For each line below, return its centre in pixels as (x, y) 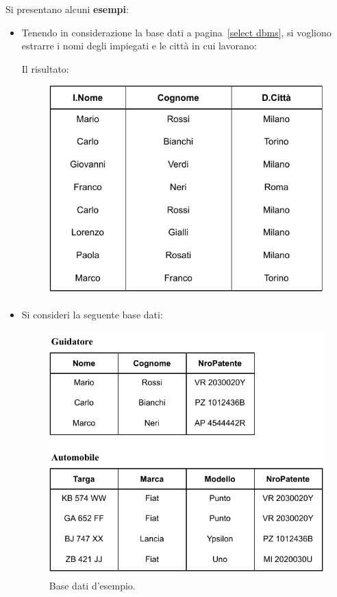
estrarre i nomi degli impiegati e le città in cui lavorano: (139, 46)
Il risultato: (45, 68)
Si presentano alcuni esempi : (67, 9)
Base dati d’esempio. (92, 585)
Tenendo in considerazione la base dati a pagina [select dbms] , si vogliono (176, 32)
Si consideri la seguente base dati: (92, 315)
